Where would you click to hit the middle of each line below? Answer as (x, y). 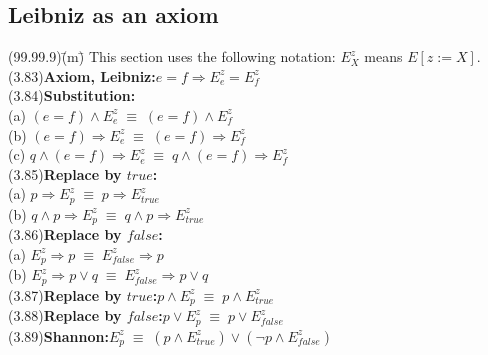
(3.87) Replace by (65, 294)
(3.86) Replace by (65, 234)
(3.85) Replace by (65, 173)
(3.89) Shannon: (58, 335)
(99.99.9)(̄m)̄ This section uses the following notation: (172, 56)
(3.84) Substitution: (72, 95)
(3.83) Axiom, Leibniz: (82, 75)
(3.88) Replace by (65, 315)
